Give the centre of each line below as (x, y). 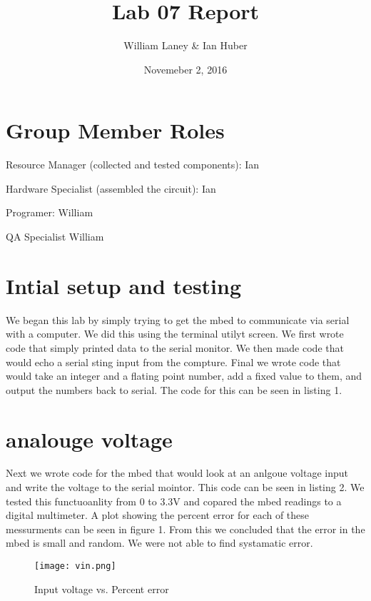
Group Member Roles (115, 130)
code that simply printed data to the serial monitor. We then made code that (175, 347)
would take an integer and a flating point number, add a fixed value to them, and (184, 376)
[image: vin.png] (75, 566)
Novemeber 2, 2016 (185, 69)
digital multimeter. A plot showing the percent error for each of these (158, 515)
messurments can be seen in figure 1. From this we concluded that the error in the (185, 529)
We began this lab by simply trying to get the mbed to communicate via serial (178, 319)
